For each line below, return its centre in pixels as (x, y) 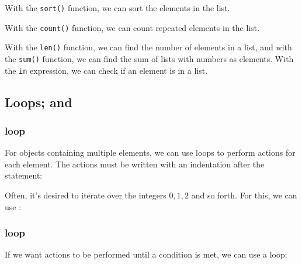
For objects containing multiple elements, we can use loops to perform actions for (150, 152)
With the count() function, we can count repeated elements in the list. (132, 27)
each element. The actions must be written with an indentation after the (135, 164)
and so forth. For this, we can (244, 195)
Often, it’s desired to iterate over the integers (86, 195)
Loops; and (39, 102)
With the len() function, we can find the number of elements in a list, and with (148, 47)
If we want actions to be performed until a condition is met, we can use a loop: (146, 254)
